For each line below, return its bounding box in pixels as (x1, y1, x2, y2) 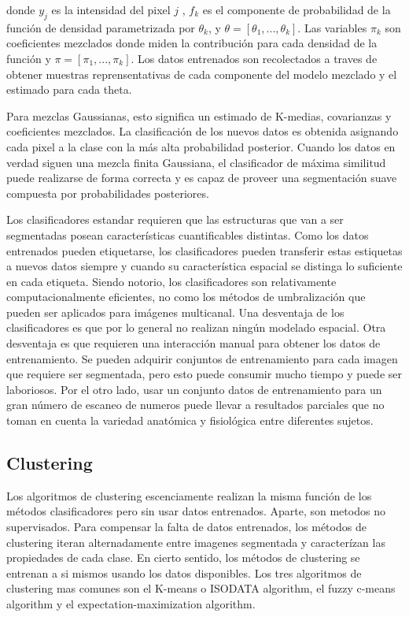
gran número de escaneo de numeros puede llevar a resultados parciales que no (6, 396, 385, 413)
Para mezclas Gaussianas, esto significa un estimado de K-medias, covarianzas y (6, 107, 392, 124)
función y (6, 50, 51, 66)
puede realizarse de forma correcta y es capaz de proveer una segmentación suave (6, 169, 397, 186)
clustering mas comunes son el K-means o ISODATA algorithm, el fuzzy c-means (6, 580, 396, 597)
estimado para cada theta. (6, 81, 132, 98)
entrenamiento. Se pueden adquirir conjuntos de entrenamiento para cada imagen (6, 350, 398, 366)
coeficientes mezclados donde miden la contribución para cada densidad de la (6, 35, 378, 51)
